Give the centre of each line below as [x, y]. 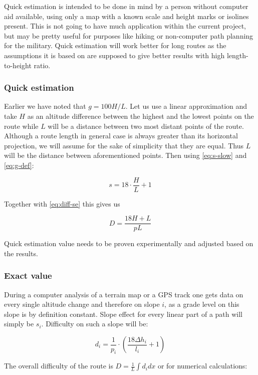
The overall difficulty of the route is [59, 366]
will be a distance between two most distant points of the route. [146, 126]
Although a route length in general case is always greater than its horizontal [121, 136]
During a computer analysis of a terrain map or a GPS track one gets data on [124, 294]
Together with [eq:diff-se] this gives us [62, 203]
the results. [21, 253]
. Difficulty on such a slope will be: [95, 324]
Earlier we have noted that [45, 106]
